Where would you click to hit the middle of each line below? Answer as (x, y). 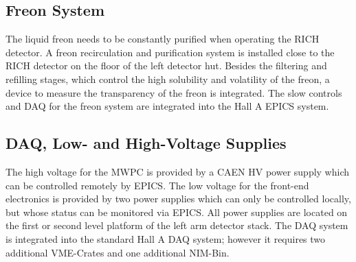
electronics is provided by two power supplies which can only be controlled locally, (178, 199)
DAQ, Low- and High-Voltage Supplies (146, 143)
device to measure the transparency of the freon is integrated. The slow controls (174, 92)
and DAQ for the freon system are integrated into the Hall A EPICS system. (167, 106)
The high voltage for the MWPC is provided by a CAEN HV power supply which (178, 171)
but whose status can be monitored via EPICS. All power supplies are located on (177, 212)
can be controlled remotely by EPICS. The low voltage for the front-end (157, 185)
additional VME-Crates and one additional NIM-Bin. (118, 252)
